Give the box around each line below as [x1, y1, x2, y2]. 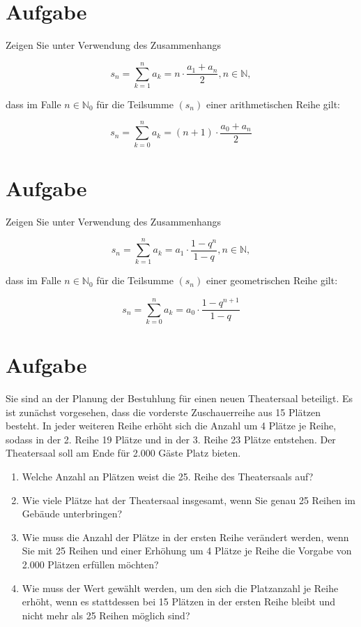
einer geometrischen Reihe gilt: [206, 273, 338, 288]
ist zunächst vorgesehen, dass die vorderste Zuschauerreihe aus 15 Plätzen [6, 404, 321, 419]
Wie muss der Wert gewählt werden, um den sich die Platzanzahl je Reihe [22, 580, 339, 595]
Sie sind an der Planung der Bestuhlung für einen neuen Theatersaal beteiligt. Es [6, 391, 353, 405]
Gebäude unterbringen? [22, 506, 123, 521]
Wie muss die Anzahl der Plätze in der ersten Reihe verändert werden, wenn [22, 529, 349, 544]
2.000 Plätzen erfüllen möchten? [22, 556, 159, 571]
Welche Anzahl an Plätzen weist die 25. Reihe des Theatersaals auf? [22, 469, 314, 483]
